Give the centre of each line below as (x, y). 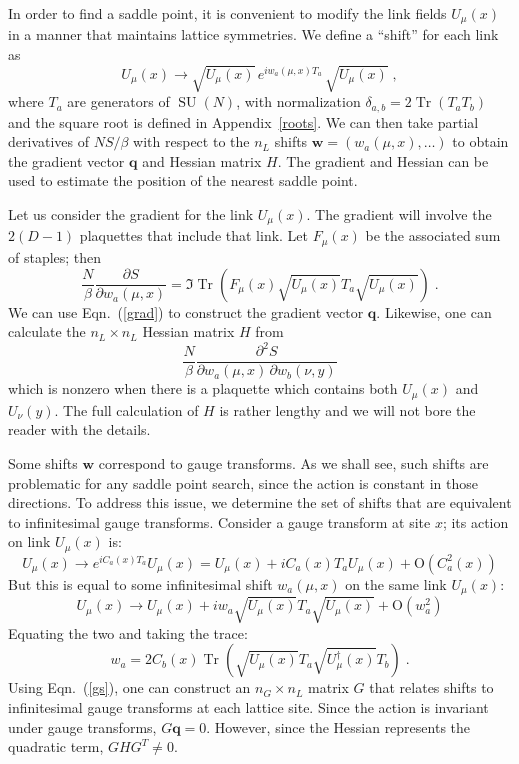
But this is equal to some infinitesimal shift (140, 583)
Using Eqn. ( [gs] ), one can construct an (129, 687)
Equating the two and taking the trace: (128, 632)
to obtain (480, 141)
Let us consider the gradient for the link (131, 214)
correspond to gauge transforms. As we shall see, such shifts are (293, 462)
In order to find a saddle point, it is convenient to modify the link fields (227, 13)
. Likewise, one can (434, 311)
